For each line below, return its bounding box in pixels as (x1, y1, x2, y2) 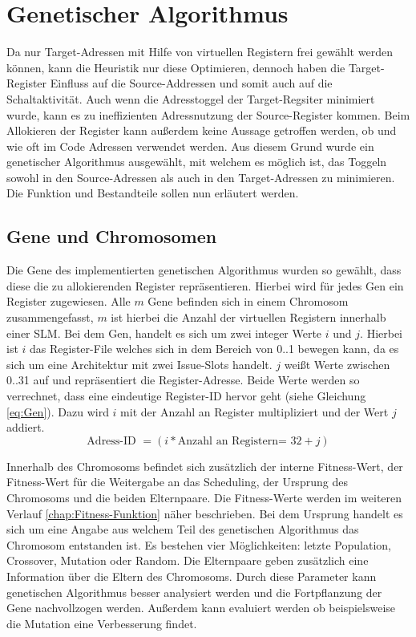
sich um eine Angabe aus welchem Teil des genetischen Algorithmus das (6, 521, 359, 538)
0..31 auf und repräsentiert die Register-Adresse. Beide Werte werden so (6, 371, 360, 388)
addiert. (6, 419, 45, 436)
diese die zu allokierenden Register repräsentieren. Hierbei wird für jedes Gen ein (6, 277, 404, 294)
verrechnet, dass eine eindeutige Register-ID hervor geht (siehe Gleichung (6, 387, 366, 404)
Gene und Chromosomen (6, 224, 217, 249)
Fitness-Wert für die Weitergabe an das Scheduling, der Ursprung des (6, 473, 348, 490)
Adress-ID (87, 435, 136, 447)
